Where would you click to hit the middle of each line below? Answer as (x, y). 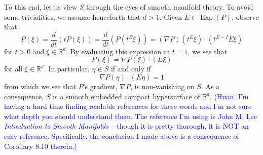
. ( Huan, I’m (229, 96)
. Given (171, 16)
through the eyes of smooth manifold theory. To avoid (170, 7)
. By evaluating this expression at (118, 51)
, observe (245, 16)
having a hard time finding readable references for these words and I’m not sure (128, 106)
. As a (211, 86)
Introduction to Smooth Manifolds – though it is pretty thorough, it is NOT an (126, 126)
